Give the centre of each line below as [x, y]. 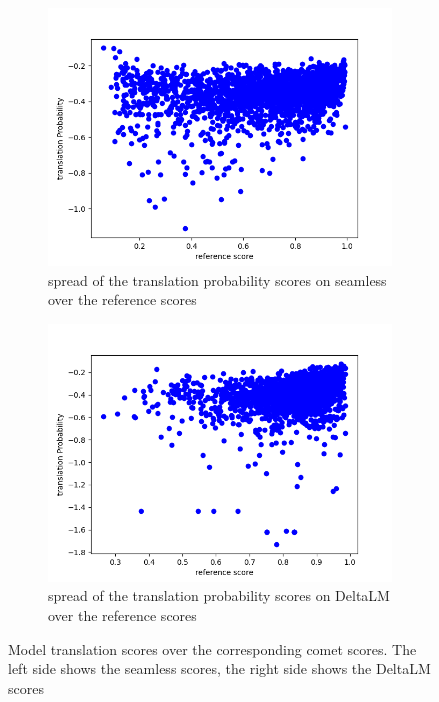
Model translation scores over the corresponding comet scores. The [212, 648]
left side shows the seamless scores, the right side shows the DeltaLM [219, 668]
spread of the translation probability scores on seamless [217, 279]
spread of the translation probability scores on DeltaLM [219, 595]
